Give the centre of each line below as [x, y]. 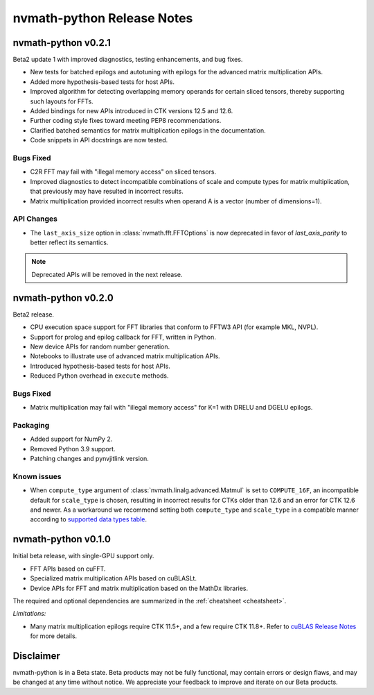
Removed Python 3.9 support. [73, 449]
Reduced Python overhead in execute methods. [99, 376]
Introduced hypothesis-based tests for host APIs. [100, 366]
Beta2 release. [34, 314]
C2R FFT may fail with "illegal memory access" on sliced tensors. [123, 172]
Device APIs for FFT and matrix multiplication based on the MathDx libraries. [139, 588]
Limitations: [29, 614]
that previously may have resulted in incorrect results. [107, 192]
